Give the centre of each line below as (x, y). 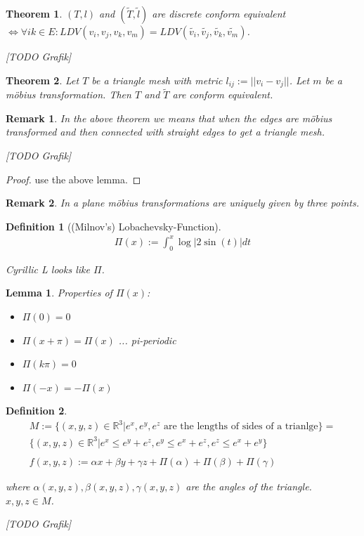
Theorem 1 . (34, 13)
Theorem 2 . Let (43, 80)
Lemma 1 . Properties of (59, 293)
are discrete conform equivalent (219, 13)
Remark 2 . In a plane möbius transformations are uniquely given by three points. (182, 203)
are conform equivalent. (223, 94)
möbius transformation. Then (69, 94)
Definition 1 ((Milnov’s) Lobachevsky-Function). (113, 226)
